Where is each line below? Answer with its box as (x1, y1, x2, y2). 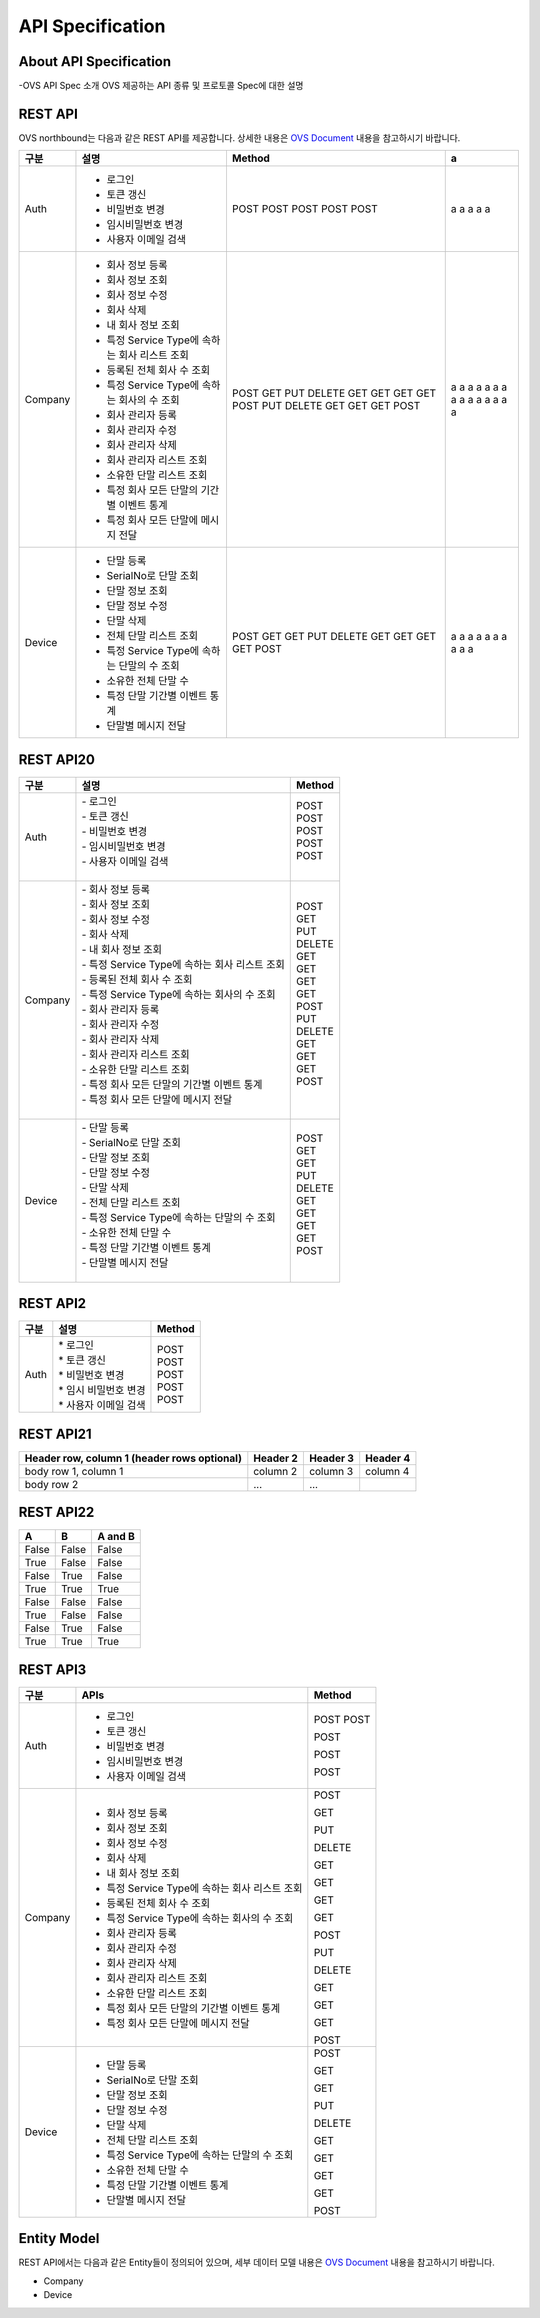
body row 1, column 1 (24, 1464, 124, 1478)
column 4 (365, 1464, 410, 1478)
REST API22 (18, 1504, 95, 1521)
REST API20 (18, 751, 95, 768)
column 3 (308, 1464, 354, 1478)
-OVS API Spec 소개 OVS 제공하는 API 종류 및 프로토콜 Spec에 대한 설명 (18, 80, 304, 92)
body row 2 (24, 1477, 79, 1491)
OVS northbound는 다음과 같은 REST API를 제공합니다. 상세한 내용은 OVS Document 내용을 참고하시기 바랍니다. (18, 131, 461, 144)
